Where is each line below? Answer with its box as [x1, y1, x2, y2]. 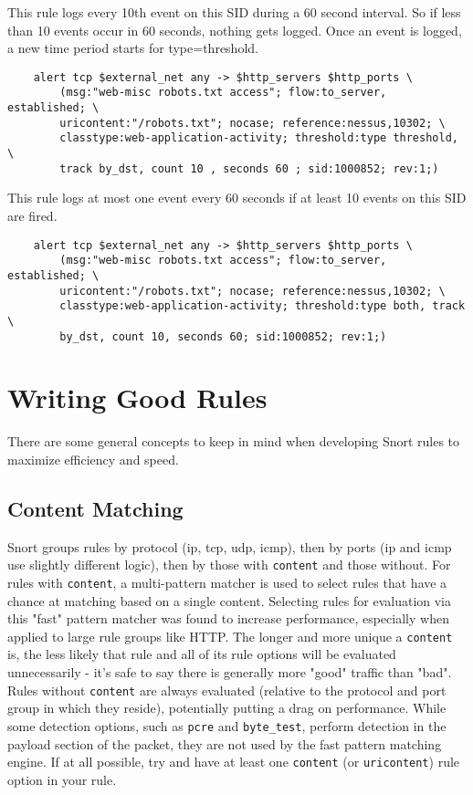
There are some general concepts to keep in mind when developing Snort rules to [7, 432, 460, 451]
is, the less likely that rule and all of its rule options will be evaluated [7, 644, 396, 664]
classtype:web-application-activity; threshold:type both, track [59, 299, 466, 313]
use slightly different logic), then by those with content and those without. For [7, 555, 451, 574]
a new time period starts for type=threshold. [7, 38, 258, 58]
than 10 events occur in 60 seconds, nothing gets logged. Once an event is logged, [7, 20, 462, 39]
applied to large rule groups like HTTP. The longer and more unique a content [7, 626, 453, 645]
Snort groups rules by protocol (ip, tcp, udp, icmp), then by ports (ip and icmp [7, 537, 452, 556]
